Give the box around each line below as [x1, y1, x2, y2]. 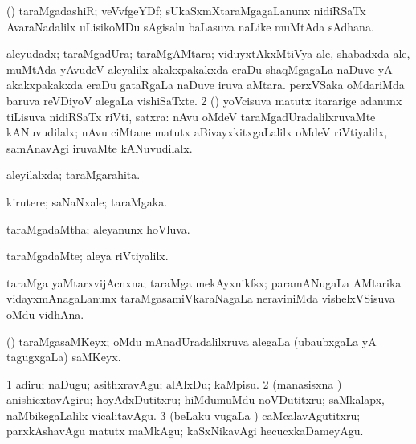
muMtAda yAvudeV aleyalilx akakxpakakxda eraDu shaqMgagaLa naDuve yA [6, 60, 393, 77]
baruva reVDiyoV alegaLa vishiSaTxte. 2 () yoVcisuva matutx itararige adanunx [6, 92, 402, 108]
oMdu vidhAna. [6, 305, 84, 322]
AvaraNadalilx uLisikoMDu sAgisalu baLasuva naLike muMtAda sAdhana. [6, 18, 374, 35]
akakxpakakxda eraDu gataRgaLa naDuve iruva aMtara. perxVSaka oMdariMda [6, 76, 405, 93]
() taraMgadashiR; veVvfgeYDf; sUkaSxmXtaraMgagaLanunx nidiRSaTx [6, 2, 366, 18]
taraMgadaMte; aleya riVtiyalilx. [6, 247, 169, 264]
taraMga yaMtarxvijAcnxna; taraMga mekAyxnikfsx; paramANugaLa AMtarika [6, 274, 402, 291]
